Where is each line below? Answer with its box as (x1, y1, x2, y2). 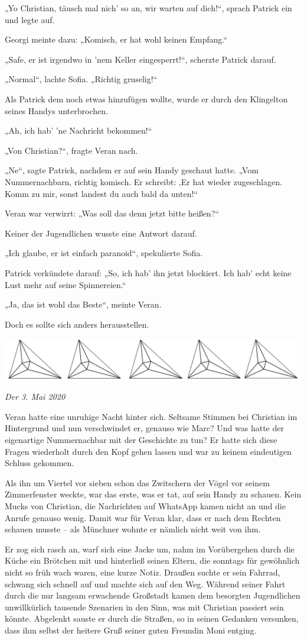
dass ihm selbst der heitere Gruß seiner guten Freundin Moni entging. (5, 623, 257, 636)
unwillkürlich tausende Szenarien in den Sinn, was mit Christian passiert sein (5, 600, 284, 613)
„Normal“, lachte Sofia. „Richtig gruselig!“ (5, 73, 158, 85)
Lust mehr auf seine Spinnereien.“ (5, 278, 126, 290)
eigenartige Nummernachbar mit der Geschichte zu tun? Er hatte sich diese (5, 434, 277, 446)
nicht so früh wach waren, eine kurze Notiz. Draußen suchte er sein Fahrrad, (5, 565, 280, 578)
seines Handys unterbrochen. (5, 104, 108, 117)
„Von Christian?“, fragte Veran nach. (5, 144, 138, 156)
